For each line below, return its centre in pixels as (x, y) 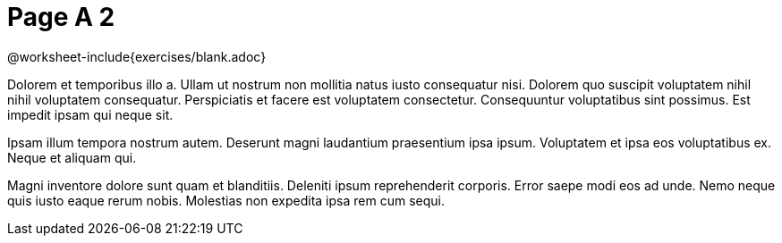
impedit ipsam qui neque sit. (90, 114)
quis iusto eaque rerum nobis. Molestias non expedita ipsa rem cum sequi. (226, 200)
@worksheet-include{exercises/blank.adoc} (137, 56)
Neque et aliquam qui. (72, 157)
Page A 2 (61, 17)
